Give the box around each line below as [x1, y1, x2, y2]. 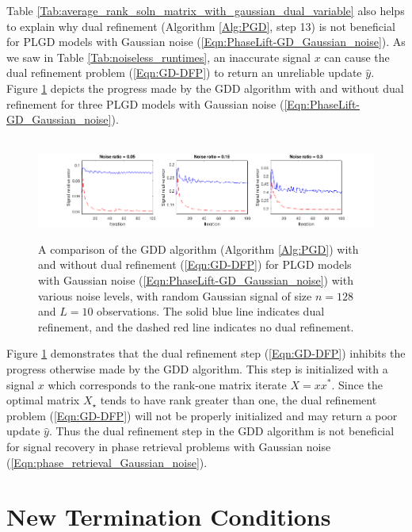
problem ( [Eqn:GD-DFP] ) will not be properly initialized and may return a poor [6, 407, 398, 423]
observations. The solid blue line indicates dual [97, 303, 325, 320]
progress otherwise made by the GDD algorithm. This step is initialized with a [6, 360, 388, 377]
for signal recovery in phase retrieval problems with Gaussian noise [6, 438, 331, 454]
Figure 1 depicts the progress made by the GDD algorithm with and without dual [6, 79, 404, 96]
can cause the [324, 48, 390, 65]
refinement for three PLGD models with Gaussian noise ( [6, 95, 284, 112]
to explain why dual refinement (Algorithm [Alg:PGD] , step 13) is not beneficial [6, 17, 395, 34]
